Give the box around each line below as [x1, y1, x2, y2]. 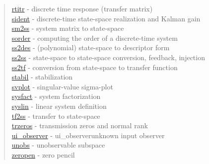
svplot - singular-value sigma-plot [11, 81, 113, 91]
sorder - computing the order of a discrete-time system [11, 32, 178, 43]
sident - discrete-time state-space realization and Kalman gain [11, 13, 201, 23]
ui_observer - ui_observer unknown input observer [11, 130, 165, 140]
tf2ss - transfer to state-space [11, 110, 100, 121]
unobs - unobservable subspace [11, 140, 105, 150]
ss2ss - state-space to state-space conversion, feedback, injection [11, 52, 205, 62]
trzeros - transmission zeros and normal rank [11, 120, 148, 131]
